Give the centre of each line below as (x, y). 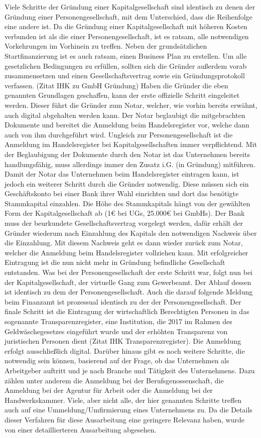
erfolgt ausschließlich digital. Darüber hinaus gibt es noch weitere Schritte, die (125, 350)
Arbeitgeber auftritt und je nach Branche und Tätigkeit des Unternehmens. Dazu (130, 370)
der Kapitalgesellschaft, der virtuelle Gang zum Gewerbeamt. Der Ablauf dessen (128, 282)
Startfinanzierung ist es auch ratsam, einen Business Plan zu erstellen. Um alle (126, 55)
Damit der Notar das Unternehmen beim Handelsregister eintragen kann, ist (122, 174)
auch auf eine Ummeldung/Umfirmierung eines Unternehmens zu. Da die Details (128, 410)
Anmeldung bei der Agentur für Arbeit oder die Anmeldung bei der (109, 390)
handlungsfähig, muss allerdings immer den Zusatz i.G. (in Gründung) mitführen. (130, 164)
